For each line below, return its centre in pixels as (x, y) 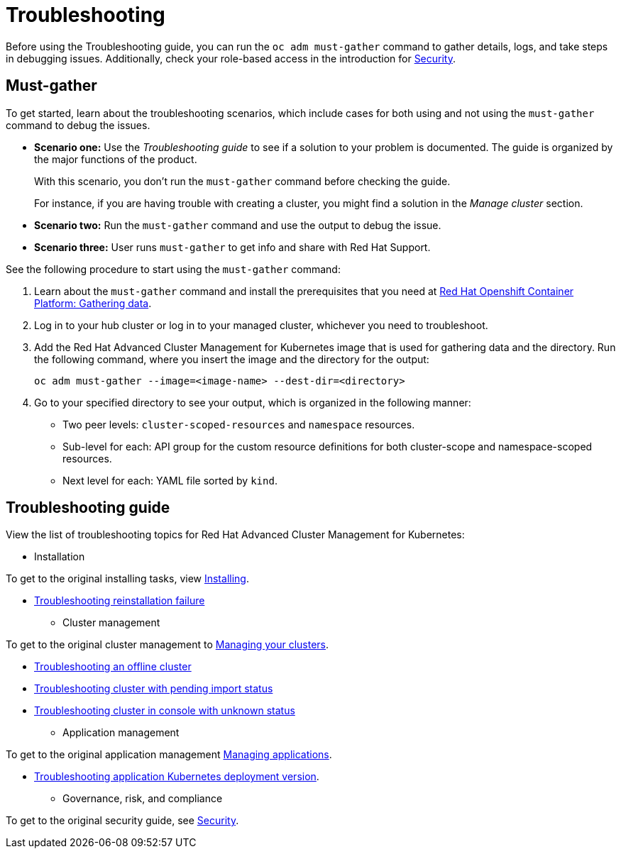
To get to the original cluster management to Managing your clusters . (167, 645)
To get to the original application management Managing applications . (169, 755)
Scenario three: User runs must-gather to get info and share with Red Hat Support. (232, 247)
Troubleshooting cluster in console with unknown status (165, 711)
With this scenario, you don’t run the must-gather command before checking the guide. (242, 181)
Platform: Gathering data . (93, 303)
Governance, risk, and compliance (143, 799)
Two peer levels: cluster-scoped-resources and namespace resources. (239, 424)
